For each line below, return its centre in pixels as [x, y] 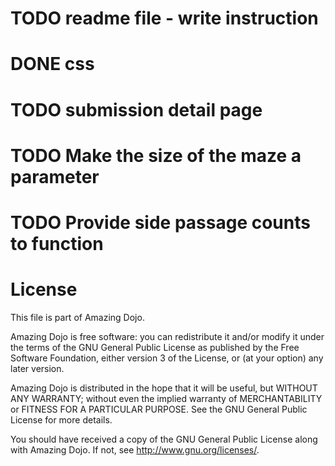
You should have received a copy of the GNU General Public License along [164, 439]
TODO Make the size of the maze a [156, 155]
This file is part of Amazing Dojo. [77, 317]
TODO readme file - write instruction [164, 18]
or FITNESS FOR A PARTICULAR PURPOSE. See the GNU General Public [159, 409]
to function [57, 243]
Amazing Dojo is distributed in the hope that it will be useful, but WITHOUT [164, 388]
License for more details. [61, 419]
